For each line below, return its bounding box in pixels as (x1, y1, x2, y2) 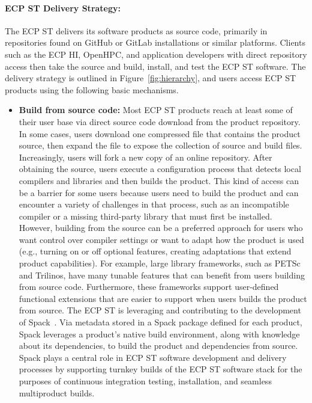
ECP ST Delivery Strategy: (5, 1, 121, 14)
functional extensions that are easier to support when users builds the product (19, 292, 307, 304)
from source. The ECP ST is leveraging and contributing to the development (19, 304, 301, 316)
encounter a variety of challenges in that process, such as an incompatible (19, 198, 289, 211)
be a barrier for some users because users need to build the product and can (19, 186, 299, 198)
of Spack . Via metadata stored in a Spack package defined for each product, (19, 316, 302, 328)
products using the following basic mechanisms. (5, 83, 179, 96)
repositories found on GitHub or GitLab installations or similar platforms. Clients (5, 36, 305, 49)
